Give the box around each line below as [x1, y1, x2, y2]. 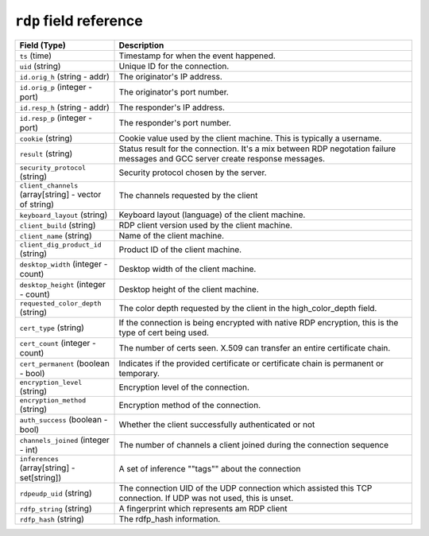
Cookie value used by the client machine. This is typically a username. [118, 132, 382, 143]
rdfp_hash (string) [19, 513, 85, 524]
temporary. [118, 367, 160, 379]
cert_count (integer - [19, 337, 97, 348]
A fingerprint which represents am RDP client [118, 503, 288, 514]
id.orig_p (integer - [19, 81, 93, 92]
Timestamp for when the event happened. [118, 50, 276, 61]
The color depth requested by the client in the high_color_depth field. [118, 303, 377, 314]
